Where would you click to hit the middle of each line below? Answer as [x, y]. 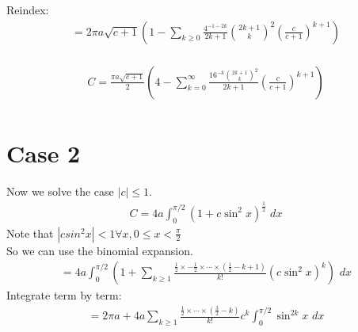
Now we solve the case [60, 191]
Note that [30, 233]
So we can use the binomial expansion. [100, 250]
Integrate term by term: [64, 295]
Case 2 [44, 153]
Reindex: [28, 10]
